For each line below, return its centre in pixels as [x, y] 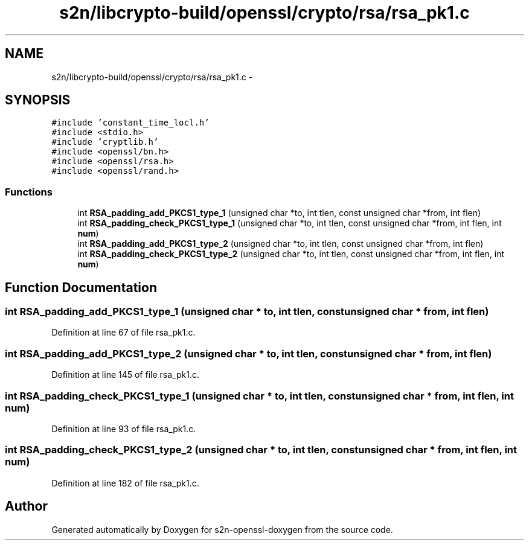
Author [26, 506]
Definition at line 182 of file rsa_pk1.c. [125, 483]
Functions [29, 192]
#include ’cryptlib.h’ [105, 142]
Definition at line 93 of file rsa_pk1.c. [124, 429]
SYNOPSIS [38, 100]
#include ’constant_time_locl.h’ [130, 123]
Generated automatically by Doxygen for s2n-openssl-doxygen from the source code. [222, 529]
